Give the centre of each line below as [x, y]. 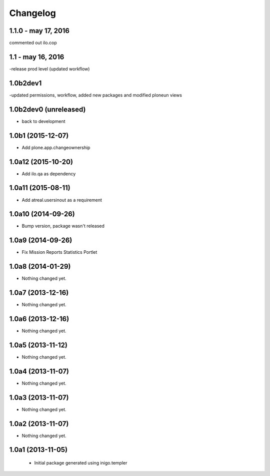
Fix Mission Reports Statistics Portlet [59, 252]
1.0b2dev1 [25, 83]
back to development [43, 121]
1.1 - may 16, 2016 [37, 57]
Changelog [32, 13]
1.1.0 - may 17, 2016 [39, 31]
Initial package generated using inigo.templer [81, 463]
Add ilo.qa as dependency [49, 174]
